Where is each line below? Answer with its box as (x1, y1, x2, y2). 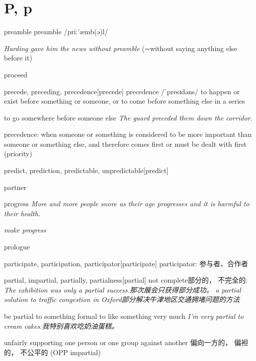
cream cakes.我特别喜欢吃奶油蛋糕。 (4, 320, 119, 331)
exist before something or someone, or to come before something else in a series (4, 96, 245, 106)
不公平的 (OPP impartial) (20, 347, 101, 357)
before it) (4, 53, 32, 63)
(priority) (4, 148, 32, 159)
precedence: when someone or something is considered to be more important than (4, 129, 252, 139)
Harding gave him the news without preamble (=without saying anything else (4, 43, 237, 53)
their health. (4, 208, 41, 218)
